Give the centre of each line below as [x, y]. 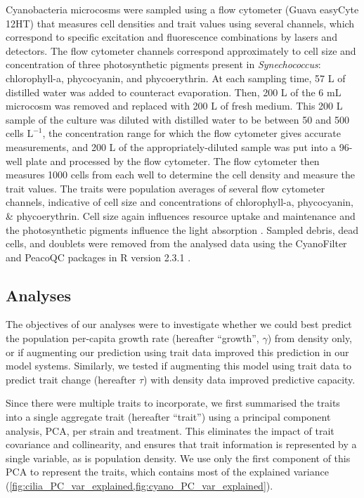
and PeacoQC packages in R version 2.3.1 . [98, 257]
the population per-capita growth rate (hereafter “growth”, [132, 338]
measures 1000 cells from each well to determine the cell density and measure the [181, 175]
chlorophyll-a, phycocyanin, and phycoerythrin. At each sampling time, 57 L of [176, 78]
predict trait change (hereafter [71, 379]
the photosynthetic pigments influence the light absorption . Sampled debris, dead [182, 229]
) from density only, [310, 338]
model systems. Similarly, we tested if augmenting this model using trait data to [179, 366]
